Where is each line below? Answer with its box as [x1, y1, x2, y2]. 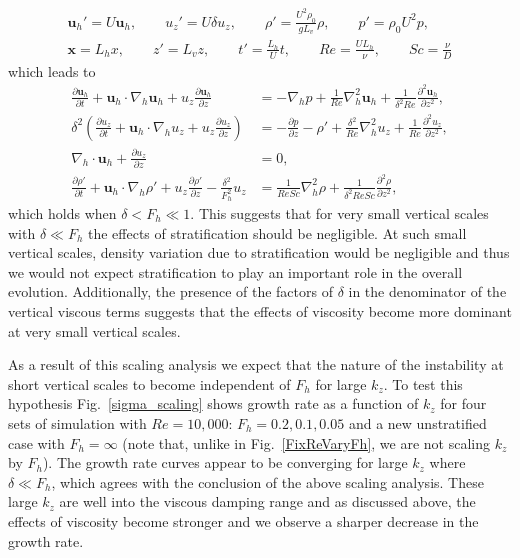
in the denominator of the [348, 281, 507, 302]
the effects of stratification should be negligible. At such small [87, 222, 467, 243]
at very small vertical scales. [8, 320, 181, 341]
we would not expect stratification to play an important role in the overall [8, 261, 463, 282]
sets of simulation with [8, 412, 147, 433]
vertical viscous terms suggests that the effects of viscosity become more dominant [8, 300, 512, 321]
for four [440, 393, 487, 414]
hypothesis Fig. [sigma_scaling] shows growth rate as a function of [8, 393, 419, 414]
